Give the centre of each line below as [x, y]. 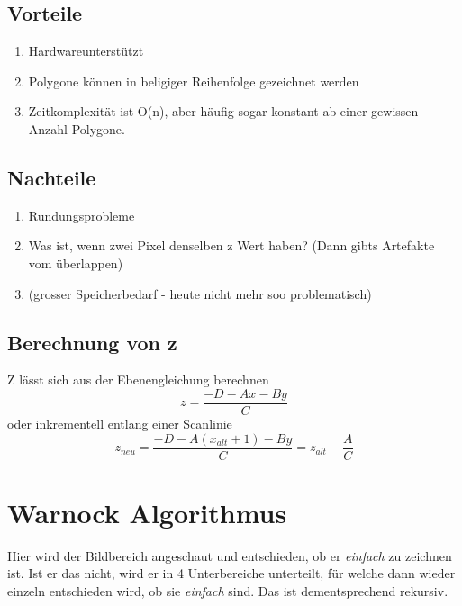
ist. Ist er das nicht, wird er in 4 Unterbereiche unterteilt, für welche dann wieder [231, 573]
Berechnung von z [92, 342]
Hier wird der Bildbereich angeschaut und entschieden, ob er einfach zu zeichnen [230, 555]
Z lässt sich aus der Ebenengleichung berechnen [138, 380]
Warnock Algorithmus [147, 512]
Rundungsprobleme [82, 215]
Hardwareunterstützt [86, 51]
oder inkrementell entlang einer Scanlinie [120, 424]
